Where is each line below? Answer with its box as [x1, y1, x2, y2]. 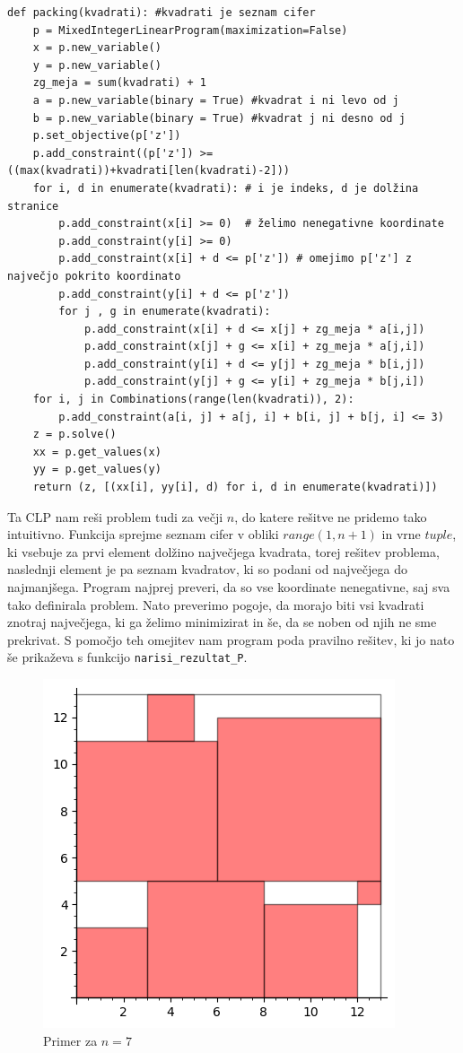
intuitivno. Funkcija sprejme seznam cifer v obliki [7, 525, 279, 544]
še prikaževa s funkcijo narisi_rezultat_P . [7, 648, 248, 666]
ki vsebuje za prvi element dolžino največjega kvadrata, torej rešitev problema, [7, 542, 440, 561]
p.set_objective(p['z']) [32, 129, 181, 143]
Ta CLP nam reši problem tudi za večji [7, 507, 223, 526]
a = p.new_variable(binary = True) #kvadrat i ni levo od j [32, 93, 399, 107]
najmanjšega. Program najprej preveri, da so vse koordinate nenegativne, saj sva [7, 578, 450, 596]
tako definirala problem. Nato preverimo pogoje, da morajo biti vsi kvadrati [7, 595, 424, 614]
